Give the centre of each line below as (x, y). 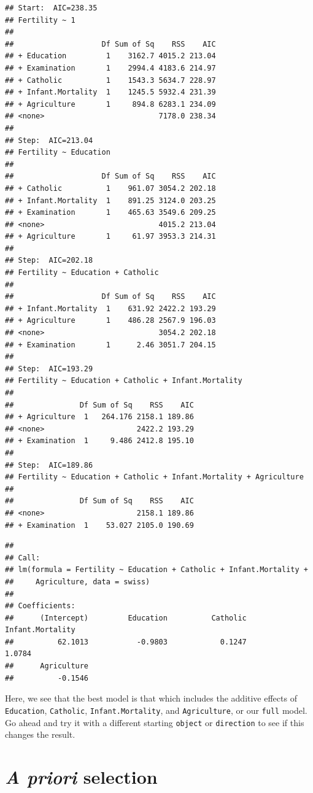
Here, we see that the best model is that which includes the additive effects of (151, 698)
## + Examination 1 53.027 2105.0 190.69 (99, 525)
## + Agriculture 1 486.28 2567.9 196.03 (110, 321)
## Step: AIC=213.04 (49, 140)
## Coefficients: (40, 606)
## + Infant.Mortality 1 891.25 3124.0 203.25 (110, 200)
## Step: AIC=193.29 (49, 369)
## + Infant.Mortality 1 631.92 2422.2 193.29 (110, 308)
